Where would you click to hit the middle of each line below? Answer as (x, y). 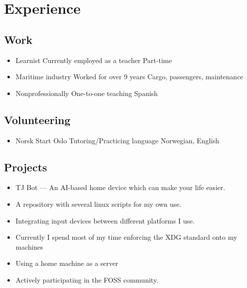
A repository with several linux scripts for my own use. (98, 204)
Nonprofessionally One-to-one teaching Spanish (87, 93)
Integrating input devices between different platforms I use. (105, 220)
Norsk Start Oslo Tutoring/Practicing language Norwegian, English (117, 140)
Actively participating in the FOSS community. (87, 279)
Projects (26, 167)
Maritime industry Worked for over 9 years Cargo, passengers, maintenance (129, 77)
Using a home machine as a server (67, 263)
